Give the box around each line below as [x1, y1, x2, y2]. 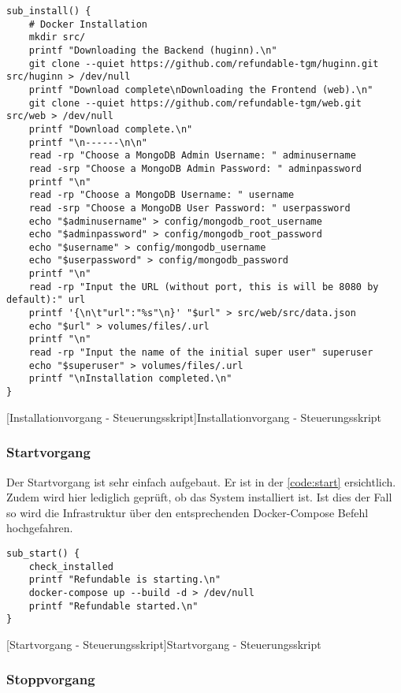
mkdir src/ [28, 32, 86, 43]
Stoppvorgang [6, 669, 95, 689]
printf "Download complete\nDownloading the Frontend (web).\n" [28, 84, 373, 95]
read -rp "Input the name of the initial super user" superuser [28, 347, 373, 359]
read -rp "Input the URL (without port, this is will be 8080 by [28, 281, 379, 292]
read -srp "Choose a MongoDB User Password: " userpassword [28, 202, 351, 214]
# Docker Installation [28, 18, 147, 30]
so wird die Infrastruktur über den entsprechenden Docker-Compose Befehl [6, 504, 369, 520]
